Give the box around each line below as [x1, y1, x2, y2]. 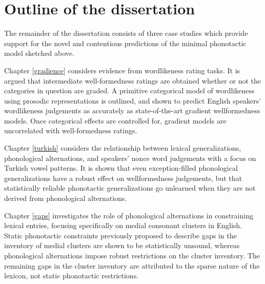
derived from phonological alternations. [4, 193, 127, 204]
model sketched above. [4, 48, 74, 58]
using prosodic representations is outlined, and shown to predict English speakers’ [4, 95, 261, 106]
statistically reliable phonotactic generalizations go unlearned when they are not [4, 182, 256, 193]
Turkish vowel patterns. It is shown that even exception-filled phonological [4, 163, 238, 173]
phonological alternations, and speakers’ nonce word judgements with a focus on [4, 152, 256, 163]
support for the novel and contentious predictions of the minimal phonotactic [4, 37, 247, 48]
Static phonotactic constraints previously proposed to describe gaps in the [4, 230, 237, 240]
